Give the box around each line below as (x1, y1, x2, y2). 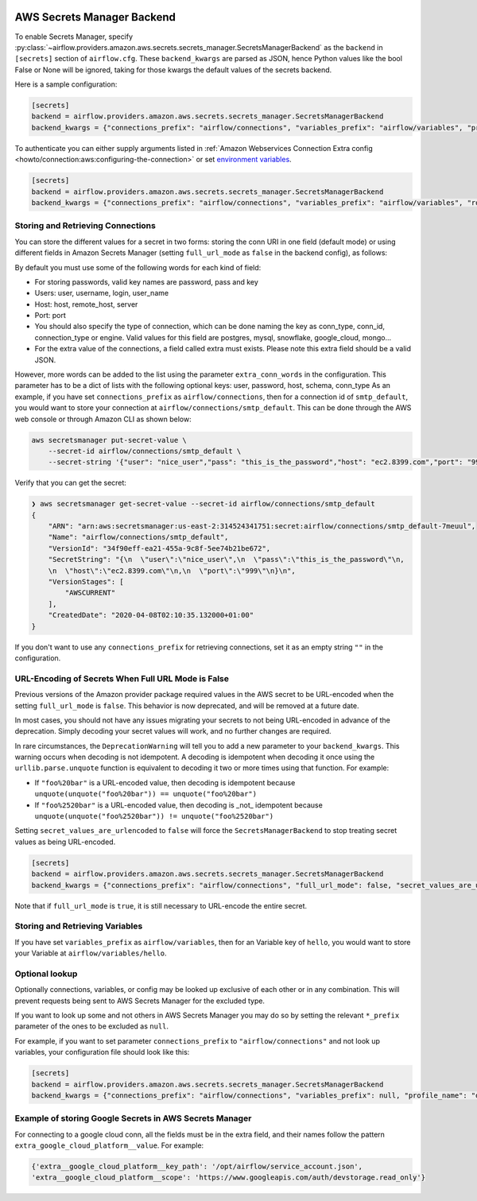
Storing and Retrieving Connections (14, 220, 157, 231)
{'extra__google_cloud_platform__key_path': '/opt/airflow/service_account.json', (31, 1162, 363, 1172)
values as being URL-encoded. (14, 837, 116, 847)
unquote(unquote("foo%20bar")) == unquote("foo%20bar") (34, 789, 258, 799)
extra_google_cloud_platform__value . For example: (14, 1141, 204, 1150)
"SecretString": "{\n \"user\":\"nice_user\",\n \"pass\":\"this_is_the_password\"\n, (48, 555, 405, 564)
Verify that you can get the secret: (14, 478, 127, 488)
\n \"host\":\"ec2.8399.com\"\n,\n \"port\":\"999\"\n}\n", (48, 566, 296, 575)
